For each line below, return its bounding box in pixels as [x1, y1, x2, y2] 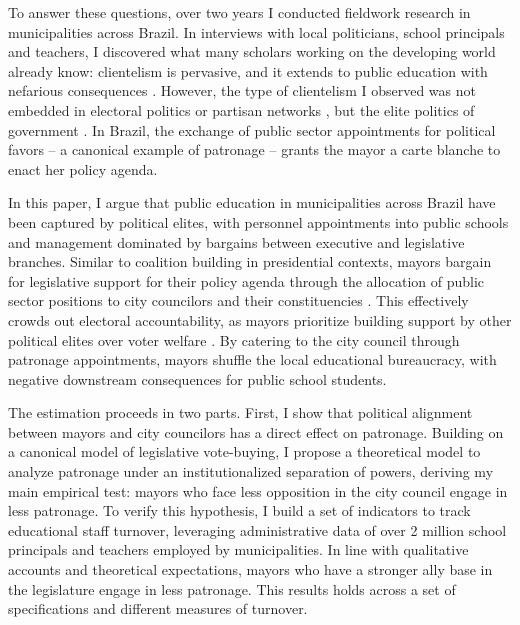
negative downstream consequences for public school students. [8, 368, 387, 389]
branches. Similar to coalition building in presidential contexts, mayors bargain [8, 251, 492, 272]
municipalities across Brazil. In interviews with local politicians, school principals [8, 21, 505, 42]
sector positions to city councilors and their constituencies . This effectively [8, 290, 469, 311]
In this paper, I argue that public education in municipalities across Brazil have [8, 192, 496, 213]
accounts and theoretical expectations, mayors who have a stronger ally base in [8, 559, 493, 580]
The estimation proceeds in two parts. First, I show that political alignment [8, 402, 473, 423]
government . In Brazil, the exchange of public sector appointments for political [8, 119, 496, 140]
